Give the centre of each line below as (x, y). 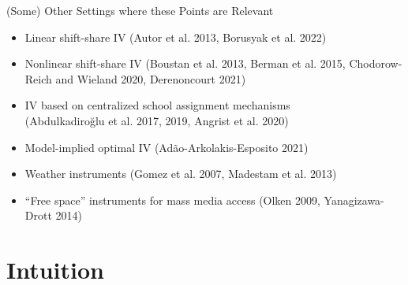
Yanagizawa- (354, 200)
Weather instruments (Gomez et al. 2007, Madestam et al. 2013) (181, 174)
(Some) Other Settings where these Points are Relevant (140, 10)
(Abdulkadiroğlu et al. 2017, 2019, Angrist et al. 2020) (157, 120)
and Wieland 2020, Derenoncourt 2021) (151, 78)
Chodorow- (376, 63)
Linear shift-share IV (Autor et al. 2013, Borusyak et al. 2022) (176, 37)
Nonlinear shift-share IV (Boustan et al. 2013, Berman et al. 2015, (185, 63)
